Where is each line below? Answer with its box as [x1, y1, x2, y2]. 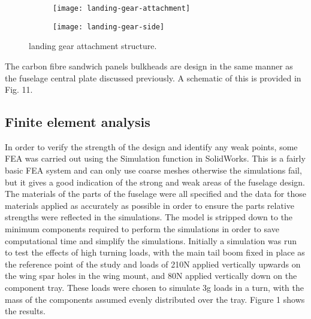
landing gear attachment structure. [29, 40, 157, 52]
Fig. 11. [5, 83, 33, 96]
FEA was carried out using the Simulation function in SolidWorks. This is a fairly [5, 152, 306, 165]
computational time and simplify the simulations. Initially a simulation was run [5, 234, 297, 247]
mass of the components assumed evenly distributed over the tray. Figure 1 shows [5, 293, 305, 305]
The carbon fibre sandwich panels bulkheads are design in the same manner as [5, 59, 293, 72]
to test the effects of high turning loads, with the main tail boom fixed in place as [5, 246, 305, 259]
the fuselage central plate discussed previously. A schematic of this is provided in [5, 71, 301, 84]
